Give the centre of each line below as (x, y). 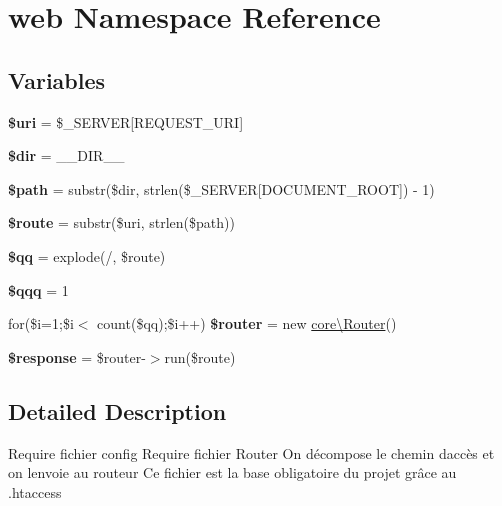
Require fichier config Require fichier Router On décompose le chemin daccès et (251, 452)
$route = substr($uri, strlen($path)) (121, 222)
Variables (57, 79)
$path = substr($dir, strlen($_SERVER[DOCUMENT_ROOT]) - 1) (221, 188)
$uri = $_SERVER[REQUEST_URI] (126, 121)
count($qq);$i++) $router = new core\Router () (247, 323)
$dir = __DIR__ (66, 155)
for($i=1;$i (41, 323)
